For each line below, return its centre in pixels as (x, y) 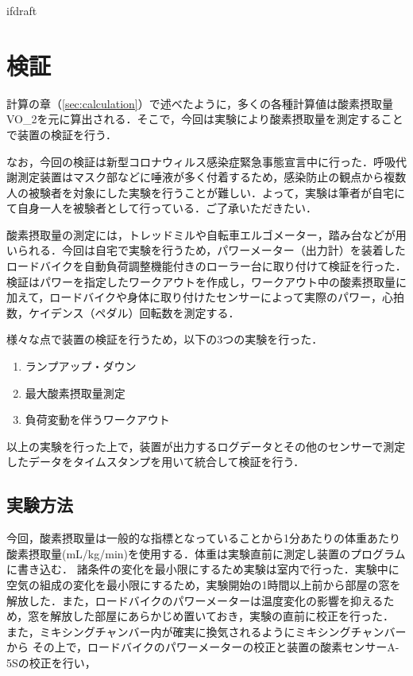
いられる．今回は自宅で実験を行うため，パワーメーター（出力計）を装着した (206, 250)
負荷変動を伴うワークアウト (97, 420)
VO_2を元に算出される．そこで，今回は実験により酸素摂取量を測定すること (205, 119)
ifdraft (22, 10)
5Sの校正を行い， (51, 662)
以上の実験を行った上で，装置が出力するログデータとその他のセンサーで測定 (206, 446)
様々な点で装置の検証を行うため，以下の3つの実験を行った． (165, 339)
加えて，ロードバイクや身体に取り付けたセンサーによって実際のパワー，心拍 (205, 297)
